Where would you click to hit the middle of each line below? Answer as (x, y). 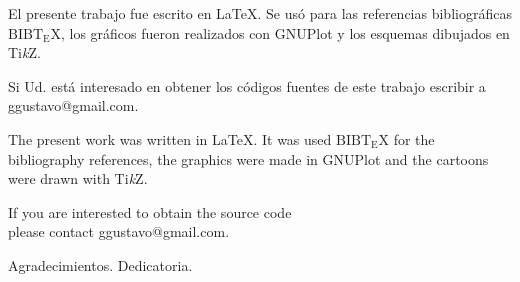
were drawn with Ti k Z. (78, 178)
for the (414, 138)
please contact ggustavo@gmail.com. (119, 231)
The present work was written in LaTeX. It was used (170, 138)
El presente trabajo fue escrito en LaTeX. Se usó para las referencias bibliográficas (260, 13)
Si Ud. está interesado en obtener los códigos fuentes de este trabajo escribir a (247, 85)
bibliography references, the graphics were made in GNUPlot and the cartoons (248, 158)
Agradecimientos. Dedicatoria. (100, 264)
